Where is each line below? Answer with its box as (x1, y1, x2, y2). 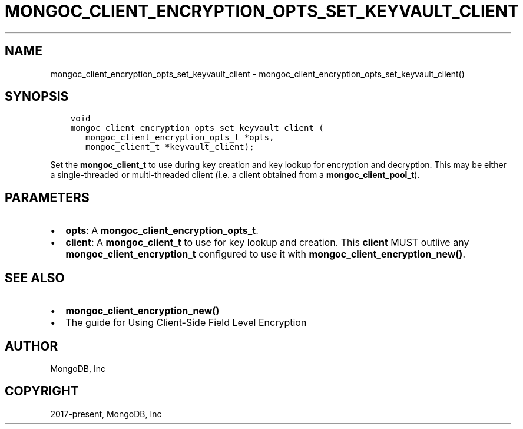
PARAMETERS (5, 190, 90, 205)
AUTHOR (5, 338, 58, 354)
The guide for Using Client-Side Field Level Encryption (65, 316, 307, 329)
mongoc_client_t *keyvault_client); (85, 142, 254, 152)
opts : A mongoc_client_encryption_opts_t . (65, 225, 259, 237)
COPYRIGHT (5, 384, 79, 399)
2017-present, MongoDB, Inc (50, 408, 162, 419)
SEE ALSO (5, 270, 65, 285)
